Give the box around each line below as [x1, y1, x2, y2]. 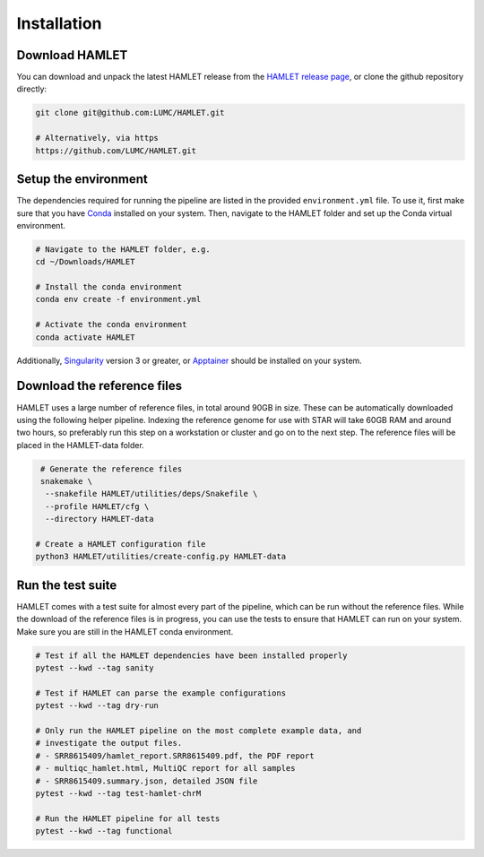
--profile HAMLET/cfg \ [45, 501, 150, 511]
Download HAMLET [16, 48, 128, 63]
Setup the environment [16, 171, 148, 187]
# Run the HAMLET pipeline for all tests [35, 813, 220, 824]
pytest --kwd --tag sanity [35, 663, 154, 673]
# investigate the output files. [35, 738, 183, 749]
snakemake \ [40, 476, 93, 487]
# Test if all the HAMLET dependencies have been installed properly [35, 650, 348, 661]
